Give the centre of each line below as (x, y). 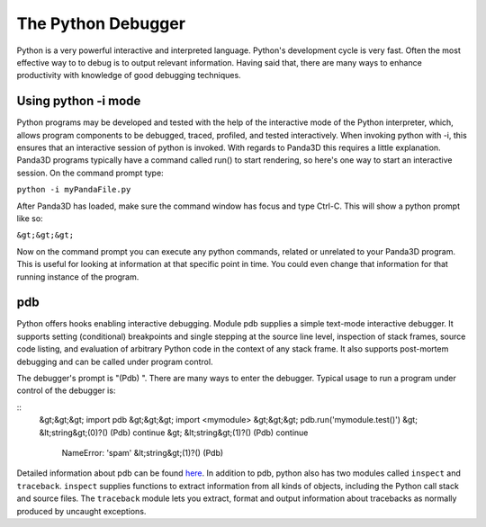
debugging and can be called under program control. (115, 362)
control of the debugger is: (66, 390)
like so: (30, 218)
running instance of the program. (78, 277)
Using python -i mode (79, 101)
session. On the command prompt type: (90, 173)
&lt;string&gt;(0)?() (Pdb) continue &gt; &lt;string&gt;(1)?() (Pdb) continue (174, 433)
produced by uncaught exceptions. (81, 511)
